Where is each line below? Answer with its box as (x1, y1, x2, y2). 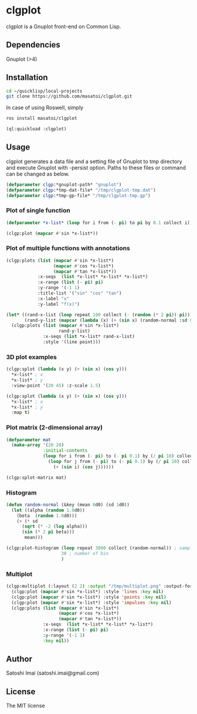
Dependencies (6, 40, 60, 50)
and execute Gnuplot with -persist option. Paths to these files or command (6, 164, 186, 171)
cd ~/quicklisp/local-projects (6, 88, 83, 94)
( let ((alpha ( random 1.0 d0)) (11, 507, 85, 513)
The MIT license (6, 702, 45, 709)
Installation (6, 73, 48, 83)
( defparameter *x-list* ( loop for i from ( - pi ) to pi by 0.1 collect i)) (6, 219, 193, 226)
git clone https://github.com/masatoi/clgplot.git (6, 93, 133, 100)
